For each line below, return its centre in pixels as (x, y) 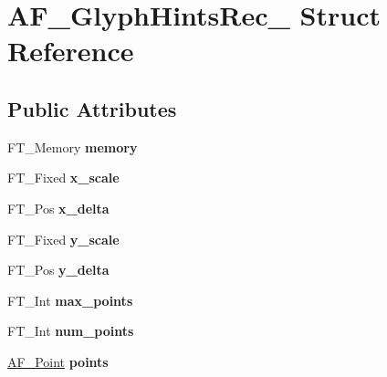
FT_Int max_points (70, 300)
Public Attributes (92, 108)
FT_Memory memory (73, 147)
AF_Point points (58, 361)
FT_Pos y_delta (58, 270)
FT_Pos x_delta (58, 208)
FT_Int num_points (71, 331)
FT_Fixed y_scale (63, 239)
